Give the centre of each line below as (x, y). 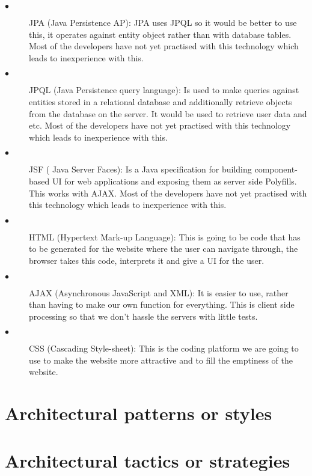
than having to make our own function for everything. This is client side (162, 304)
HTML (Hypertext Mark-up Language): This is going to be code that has (165, 236)
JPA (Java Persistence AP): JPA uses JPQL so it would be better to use (163, 22)
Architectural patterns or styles (139, 413)
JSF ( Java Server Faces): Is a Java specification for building (140, 169)
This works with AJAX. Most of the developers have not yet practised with (168, 193)
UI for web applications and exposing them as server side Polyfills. (174, 181)
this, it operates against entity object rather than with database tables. (160, 34)
